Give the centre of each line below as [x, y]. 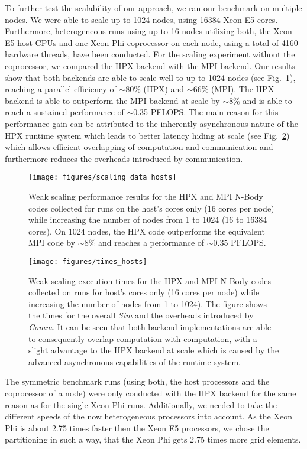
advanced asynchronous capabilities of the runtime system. [135, 361]
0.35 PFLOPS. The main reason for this [206, 112]
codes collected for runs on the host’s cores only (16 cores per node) [151, 208]
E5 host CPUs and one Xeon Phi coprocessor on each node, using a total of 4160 [151, 42]
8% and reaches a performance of [144, 243]
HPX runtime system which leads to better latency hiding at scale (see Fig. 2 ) [147, 135]
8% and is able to [261, 100]
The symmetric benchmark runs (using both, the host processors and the [137, 381]
